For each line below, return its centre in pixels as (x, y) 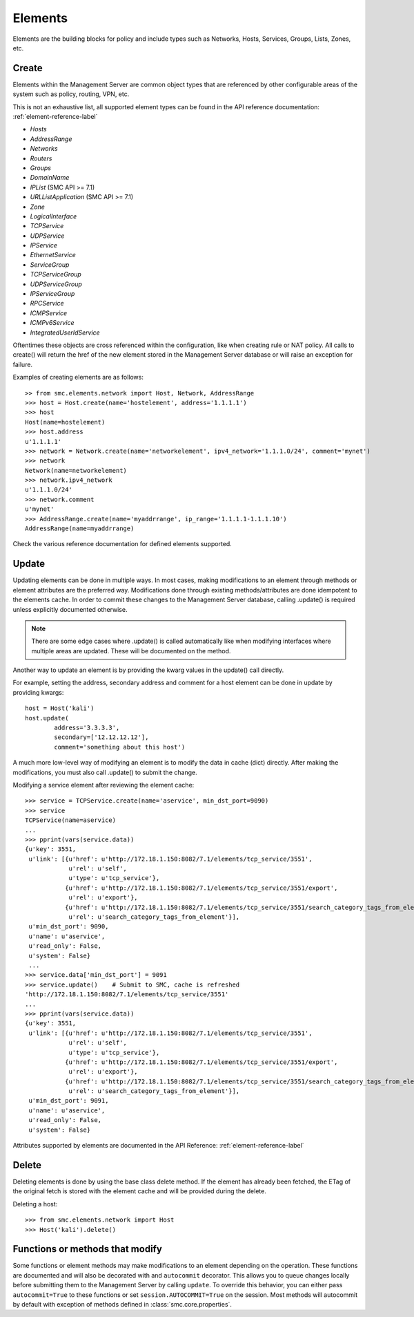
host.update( (47, 718)
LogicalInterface (53, 216)
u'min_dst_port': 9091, (69, 1101)
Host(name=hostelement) (65, 422)
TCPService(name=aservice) (71, 820)
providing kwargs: (38, 692)
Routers (41, 158)
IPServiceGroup (52, 294)
